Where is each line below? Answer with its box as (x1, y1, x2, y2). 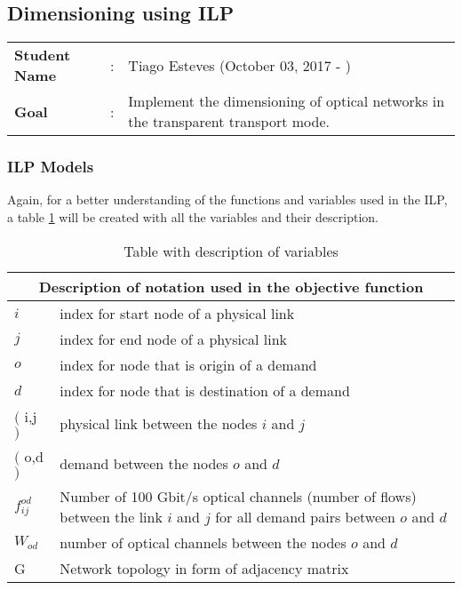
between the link (60, 506, 163, 527)
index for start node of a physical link (60, 302, 295, 323)
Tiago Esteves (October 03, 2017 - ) (128, 54, 351, 76)
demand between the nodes (60, 452, 228, 474)
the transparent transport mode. (128, 111, 330, 132)
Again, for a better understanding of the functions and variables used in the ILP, (7, 190, 448, 209)
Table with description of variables (123, 240, 339, 261)
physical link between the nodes (60, 412, 258, 434)
